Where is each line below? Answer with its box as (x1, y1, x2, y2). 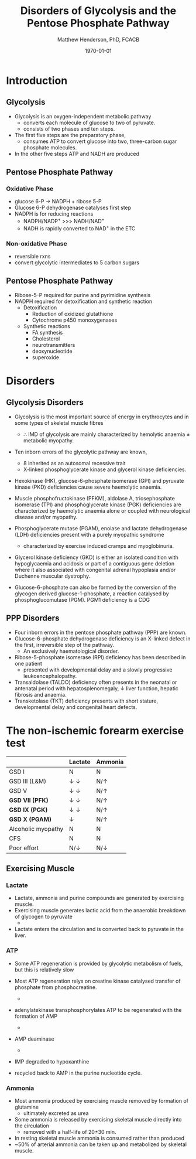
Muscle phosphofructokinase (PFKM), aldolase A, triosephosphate (14, 495, 176, 502)
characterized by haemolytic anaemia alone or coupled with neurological (14, 507, 190, 514)
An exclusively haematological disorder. (23, 647, 119, 655)
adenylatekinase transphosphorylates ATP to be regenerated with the (14, 1006, 182, 1013)
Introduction (6, 74, 68, 87)
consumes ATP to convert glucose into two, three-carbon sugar (23, 138, 177, 145)
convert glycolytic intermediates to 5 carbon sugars (14, 259, 139, 266)
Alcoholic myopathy (9, 824, 64, 833)
